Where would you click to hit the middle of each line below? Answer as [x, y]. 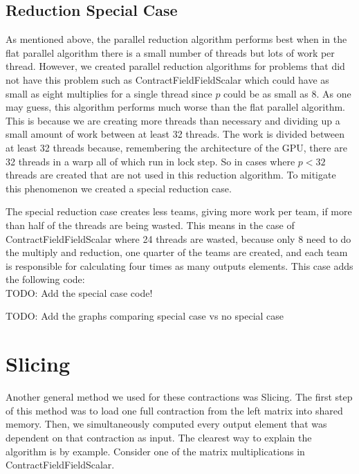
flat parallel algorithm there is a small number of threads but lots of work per [170, 52]
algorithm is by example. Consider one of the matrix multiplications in [155, 451]
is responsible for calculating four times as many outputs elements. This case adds [179, 265]
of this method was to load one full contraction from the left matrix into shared [174, 410]
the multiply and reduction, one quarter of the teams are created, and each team [177, 252]
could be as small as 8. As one [287, 93]
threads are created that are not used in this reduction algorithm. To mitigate [171, 175]
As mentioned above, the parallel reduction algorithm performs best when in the [176, 39]
